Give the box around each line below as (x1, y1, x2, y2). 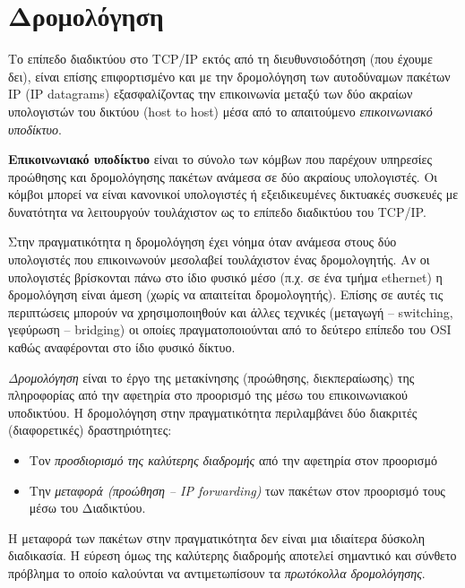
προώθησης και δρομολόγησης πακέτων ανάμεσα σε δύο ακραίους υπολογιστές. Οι (8, 167, 438, 186)
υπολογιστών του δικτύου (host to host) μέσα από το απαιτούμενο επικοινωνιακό (8, 101, 433, 120)
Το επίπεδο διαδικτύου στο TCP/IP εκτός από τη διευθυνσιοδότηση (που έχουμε (8, 49, 433, 68)
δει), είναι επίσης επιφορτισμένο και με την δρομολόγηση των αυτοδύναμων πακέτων (8, 66, 451, 85)
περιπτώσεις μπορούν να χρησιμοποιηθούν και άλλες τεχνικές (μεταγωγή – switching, (8, 302, 453, 321)
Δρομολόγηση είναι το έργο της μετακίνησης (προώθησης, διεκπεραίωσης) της (8, 367, 415, 386)
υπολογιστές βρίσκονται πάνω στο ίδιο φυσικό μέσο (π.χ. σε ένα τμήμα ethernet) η (8, 267, 443, 286)
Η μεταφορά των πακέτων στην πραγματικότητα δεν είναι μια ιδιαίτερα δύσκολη (8, 528, 426, 547)
